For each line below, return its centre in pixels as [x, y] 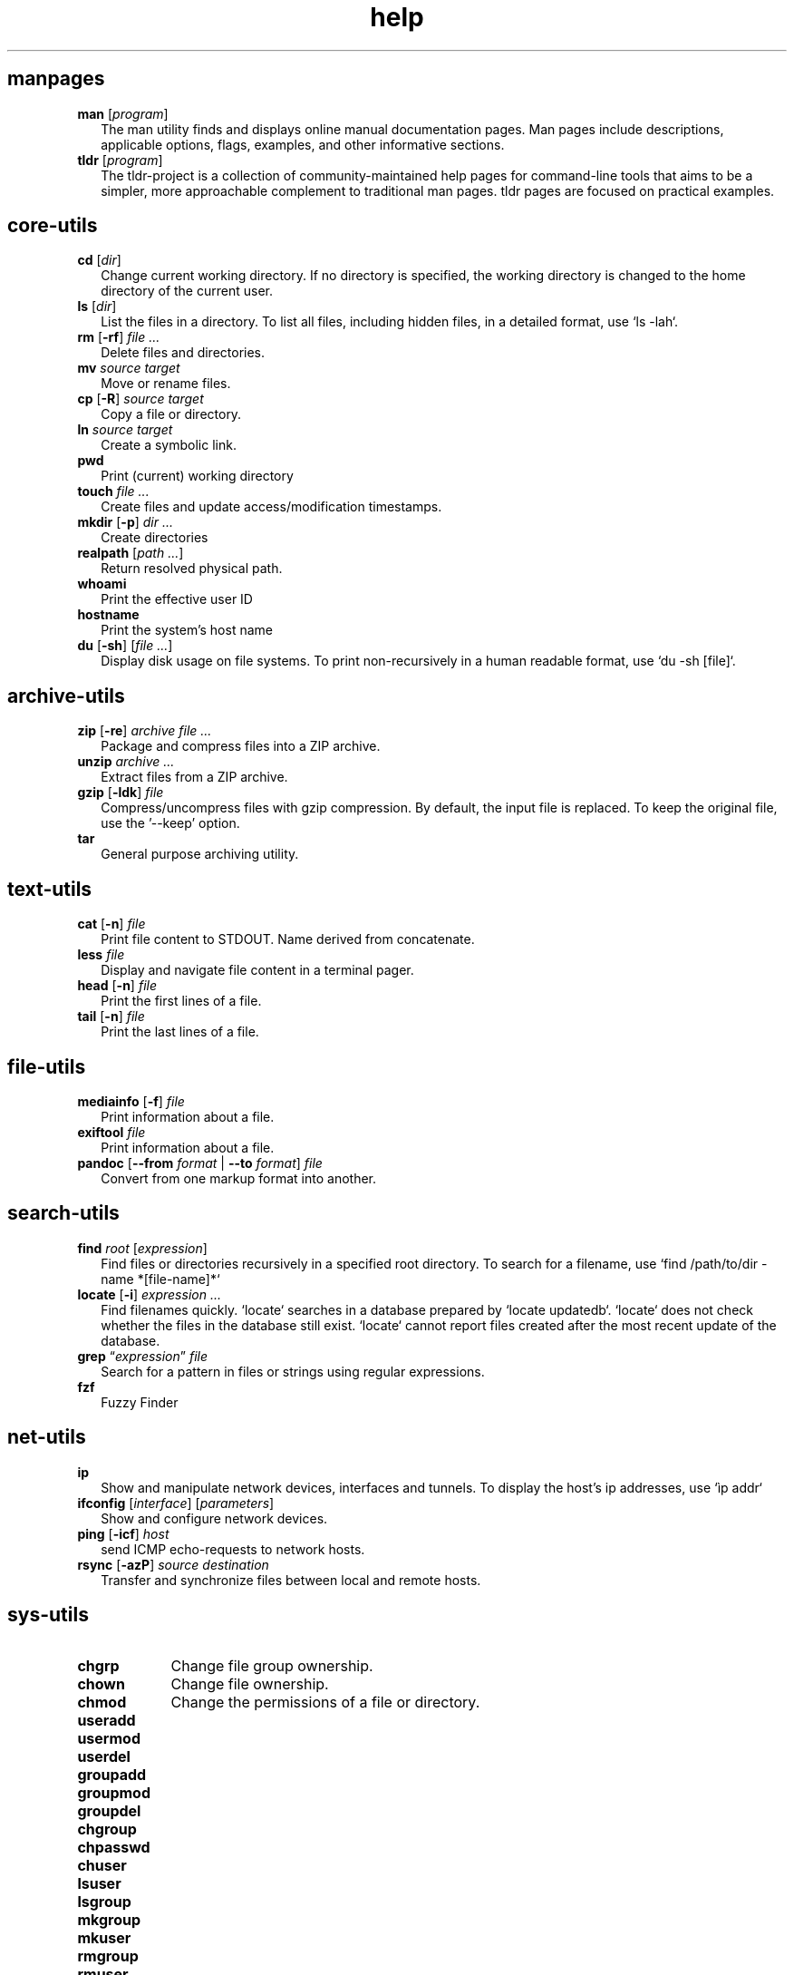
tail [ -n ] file [111, 1017]
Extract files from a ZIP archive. [194, 777]
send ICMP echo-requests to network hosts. [233, 1549]
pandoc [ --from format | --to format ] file [200, 1163]
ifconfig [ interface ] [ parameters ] [176, 1503]
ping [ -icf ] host [123, 1533]
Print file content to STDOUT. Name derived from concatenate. [288, 939]
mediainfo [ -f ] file [131, 1101]
